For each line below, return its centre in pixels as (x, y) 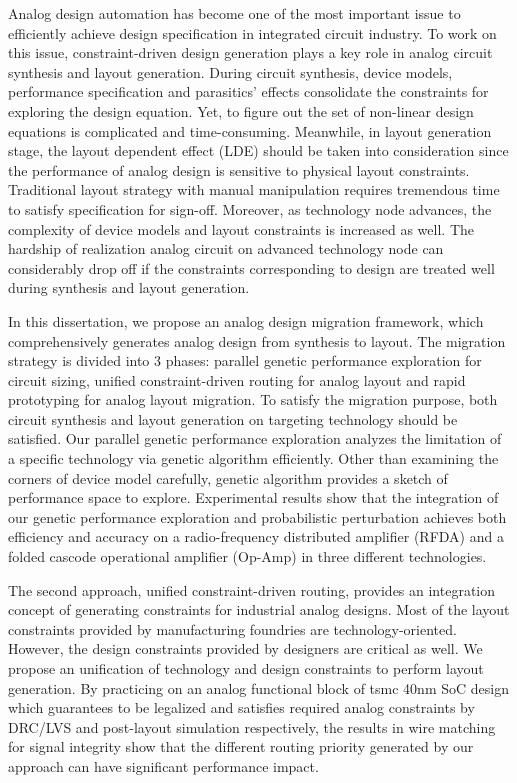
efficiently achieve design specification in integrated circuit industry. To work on (252, 32)
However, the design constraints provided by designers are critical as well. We (245, 648)
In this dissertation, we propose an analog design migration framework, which (246, 320)
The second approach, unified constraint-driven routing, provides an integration (252, 589)
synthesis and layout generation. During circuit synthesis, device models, (230, 71)
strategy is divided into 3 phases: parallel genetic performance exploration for (245, 360)
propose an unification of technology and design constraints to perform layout (246, 668)
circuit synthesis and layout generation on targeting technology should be (233, 418)
